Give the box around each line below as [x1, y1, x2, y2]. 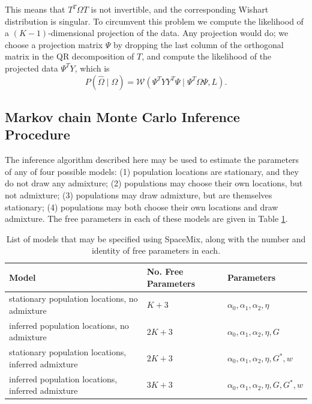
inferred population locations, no [9, 319, 129, 331]
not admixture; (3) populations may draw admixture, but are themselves [5, 188, 272, 201]
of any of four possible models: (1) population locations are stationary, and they [5, 165, 299, 177]
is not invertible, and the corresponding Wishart [91, 3, 269, 15]
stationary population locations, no [9, 292, 138, 305]
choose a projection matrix [5, 38, 103, 50]
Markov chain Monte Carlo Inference [5, 107, 240, 126]
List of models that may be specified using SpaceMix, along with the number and [6, 232, 306, 245]
